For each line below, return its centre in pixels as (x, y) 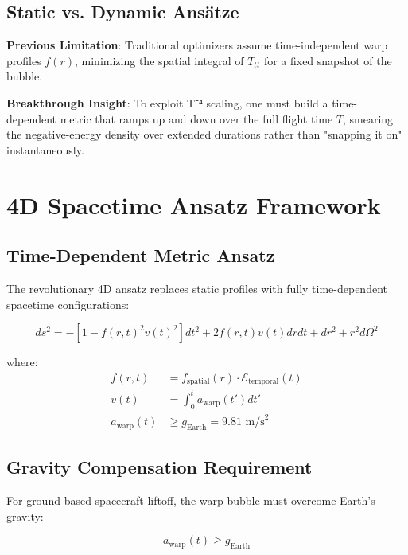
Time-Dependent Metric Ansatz (141, 255)
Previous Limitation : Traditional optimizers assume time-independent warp (197, 45)
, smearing (368, 118)
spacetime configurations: (68, 304)
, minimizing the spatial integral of (159, 60)
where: (22, 362)
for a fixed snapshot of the (328, 60)
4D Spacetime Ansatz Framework (194, 204)
